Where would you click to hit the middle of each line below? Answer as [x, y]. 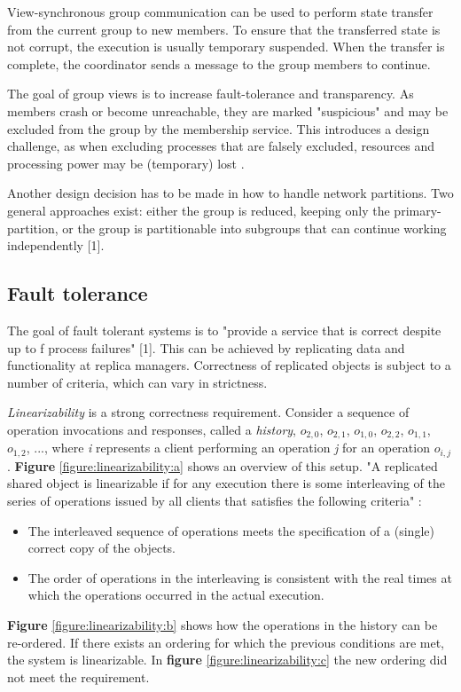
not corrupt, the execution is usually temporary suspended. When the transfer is [226, 47]
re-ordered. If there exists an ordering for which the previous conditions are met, [226, 642]
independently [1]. [56, 245]
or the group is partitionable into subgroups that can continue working [254, 228]
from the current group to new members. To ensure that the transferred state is [224, 29]
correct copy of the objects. [102, 548]
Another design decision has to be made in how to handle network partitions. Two [230, 193]
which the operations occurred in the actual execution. [176, 595]
